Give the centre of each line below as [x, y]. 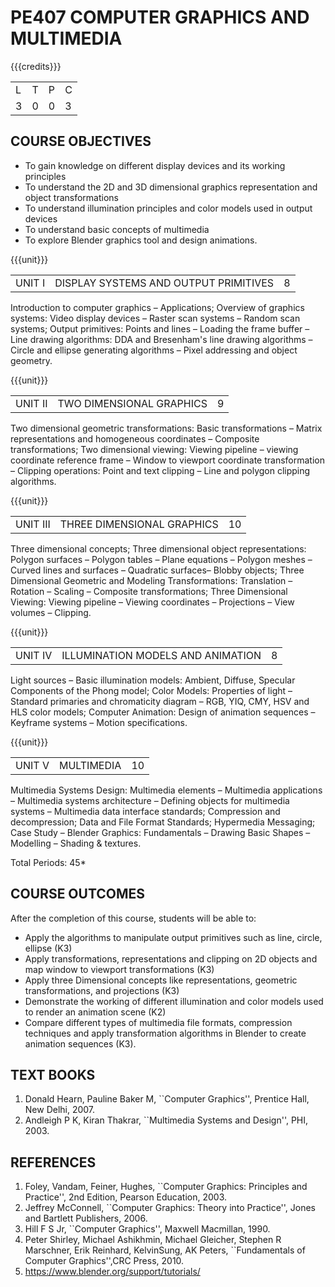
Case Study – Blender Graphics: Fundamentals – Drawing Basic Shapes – [160, 832]
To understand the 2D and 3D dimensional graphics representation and [171, 187]
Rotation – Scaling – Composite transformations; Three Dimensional [149, 591]
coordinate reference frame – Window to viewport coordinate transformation [167, 460]
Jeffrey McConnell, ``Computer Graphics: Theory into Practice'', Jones [170, 1208]
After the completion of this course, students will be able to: [133, 918]
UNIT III [33, 524]
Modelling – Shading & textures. [76, 843]
